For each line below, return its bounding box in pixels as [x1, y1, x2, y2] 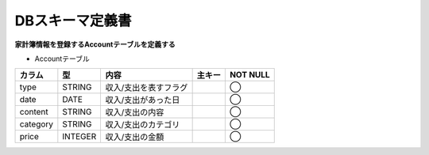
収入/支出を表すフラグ [105, 82, 188, 93]
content [19, 107, 49, 118]
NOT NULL [229, 70, 270, 81]
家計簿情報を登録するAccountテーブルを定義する [14, 40, 176, 49]
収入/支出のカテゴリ [105, 119, 180, 130]
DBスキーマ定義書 [14, 12, 132, 29]
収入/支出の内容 [105, 107, 164, 118]
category [19, 119, 54, 130]
